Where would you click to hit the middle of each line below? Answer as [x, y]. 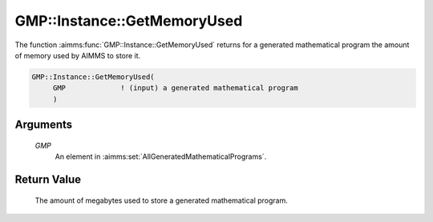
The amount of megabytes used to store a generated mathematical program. [161, 200]
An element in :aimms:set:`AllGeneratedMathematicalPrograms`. [161, 157]
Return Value [48, 179]
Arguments [44, 125]
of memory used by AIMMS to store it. [78, 55]
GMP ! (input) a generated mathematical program [175, 88]
